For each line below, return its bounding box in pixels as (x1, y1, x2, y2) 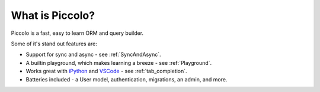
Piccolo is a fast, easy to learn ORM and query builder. (11, 29, 144, 37)
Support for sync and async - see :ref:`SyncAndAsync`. (25, 51, 161, 58)
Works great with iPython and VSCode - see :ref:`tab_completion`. (25, 68, 187, 75)
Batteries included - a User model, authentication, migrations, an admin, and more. (25, 75, 228, 83)
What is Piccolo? (11, 9, 95, 22)
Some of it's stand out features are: (11, 40, 98, 47)
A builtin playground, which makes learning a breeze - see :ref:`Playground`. (25, 59, 212, 66)
